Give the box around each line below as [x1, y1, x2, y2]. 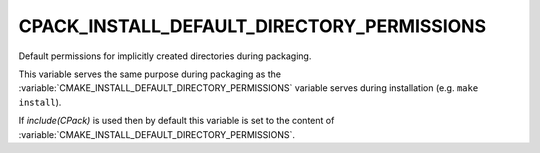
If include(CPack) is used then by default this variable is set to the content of [18, 115, 335, 127]
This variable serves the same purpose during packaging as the [18, 68, 282, 80]
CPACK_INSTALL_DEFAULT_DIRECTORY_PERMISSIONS [18, 15, 487, 37]
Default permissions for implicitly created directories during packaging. [18, 50, 312, 62]
